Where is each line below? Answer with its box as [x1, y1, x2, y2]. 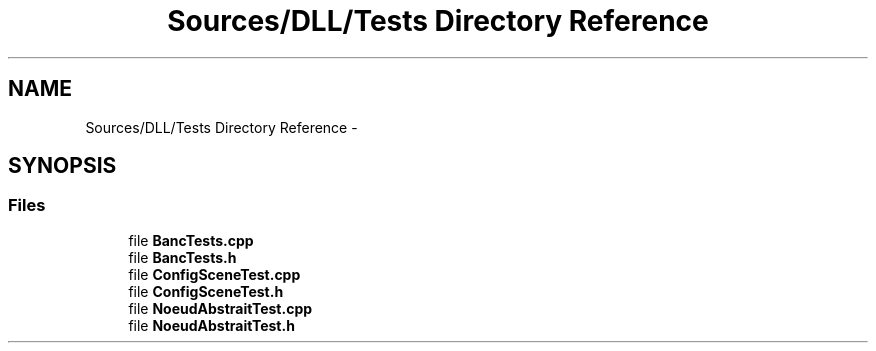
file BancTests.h [128, 248, 237, 266]
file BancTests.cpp [128, 231, 254, 249]
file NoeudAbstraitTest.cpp [128, 299, 313, 317]
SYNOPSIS [8, 153, 117, 179]
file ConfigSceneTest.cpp [128, 265, 301, 283]
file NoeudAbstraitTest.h [128, 316, 295, 334]
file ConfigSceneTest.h [128, 282, 284, 300]
